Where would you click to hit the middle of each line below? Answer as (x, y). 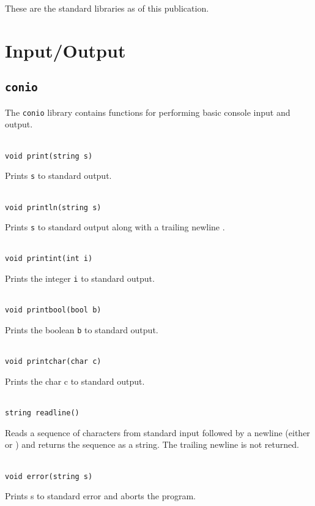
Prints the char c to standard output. (75, 381)
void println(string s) (53, 207)
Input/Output (65, 50)
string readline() (42, 413)
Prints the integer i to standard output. (80, 278)
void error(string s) (49, 476)
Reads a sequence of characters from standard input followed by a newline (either (157, 432)
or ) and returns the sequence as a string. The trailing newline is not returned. (152, 444)
